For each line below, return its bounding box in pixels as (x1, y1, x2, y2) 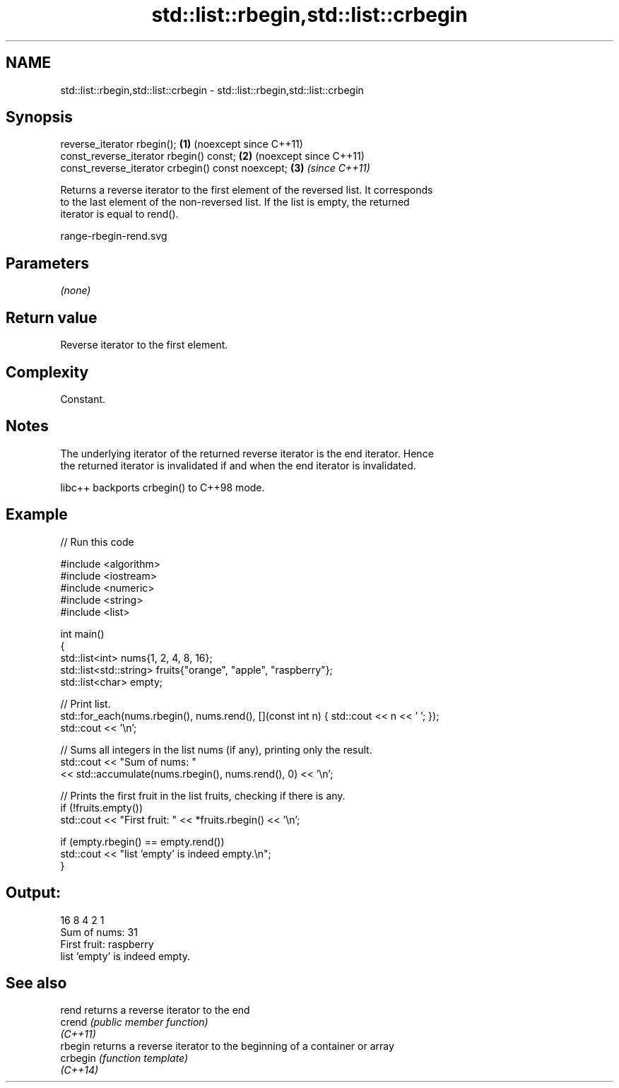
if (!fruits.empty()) (60, 801, 143, 814)
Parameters (6, 254, 89, 272)
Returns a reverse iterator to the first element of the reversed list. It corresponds (60, 184, 433, 197)
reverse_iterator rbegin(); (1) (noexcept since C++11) (60, 138, 303, 151)
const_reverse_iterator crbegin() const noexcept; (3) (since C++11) (60, 162, 370, 175)
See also (6, 973, 67, 992)
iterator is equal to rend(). (60, 208, 179, 221)
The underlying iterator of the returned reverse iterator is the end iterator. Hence (60, 447, 434, 460)
